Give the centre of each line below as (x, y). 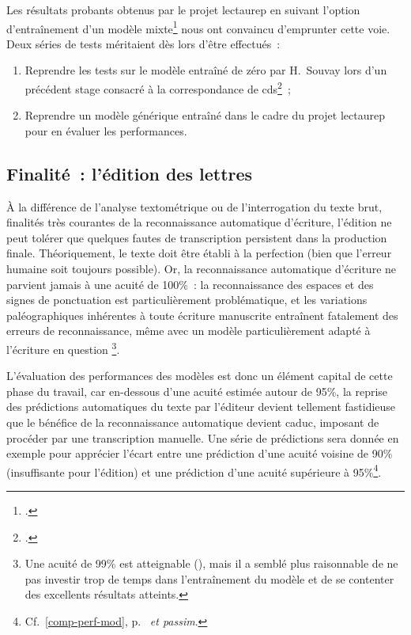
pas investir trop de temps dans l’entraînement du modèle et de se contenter (209, 578)
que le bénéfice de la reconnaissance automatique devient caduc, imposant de (193, 422)
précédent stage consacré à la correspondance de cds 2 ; (158, 87)
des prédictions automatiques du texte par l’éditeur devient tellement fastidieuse (201, 407)
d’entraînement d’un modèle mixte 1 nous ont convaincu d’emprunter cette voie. (198, 27)
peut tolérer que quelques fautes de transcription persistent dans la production (197, 237)
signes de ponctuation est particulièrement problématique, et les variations (187, 300)
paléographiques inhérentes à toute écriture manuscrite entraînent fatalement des (202, 315)
